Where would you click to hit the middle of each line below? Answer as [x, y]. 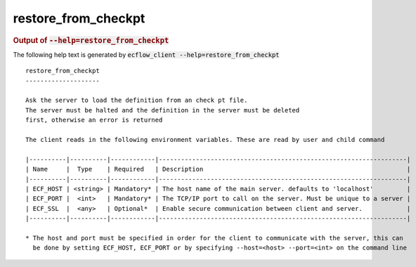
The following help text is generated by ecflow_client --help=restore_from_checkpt [147, 54]
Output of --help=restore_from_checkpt [91, 40]
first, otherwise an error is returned [94, 120]
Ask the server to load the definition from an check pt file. [137, 100]
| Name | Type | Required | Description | [218, 169]
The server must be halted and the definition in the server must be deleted [163, 110]
